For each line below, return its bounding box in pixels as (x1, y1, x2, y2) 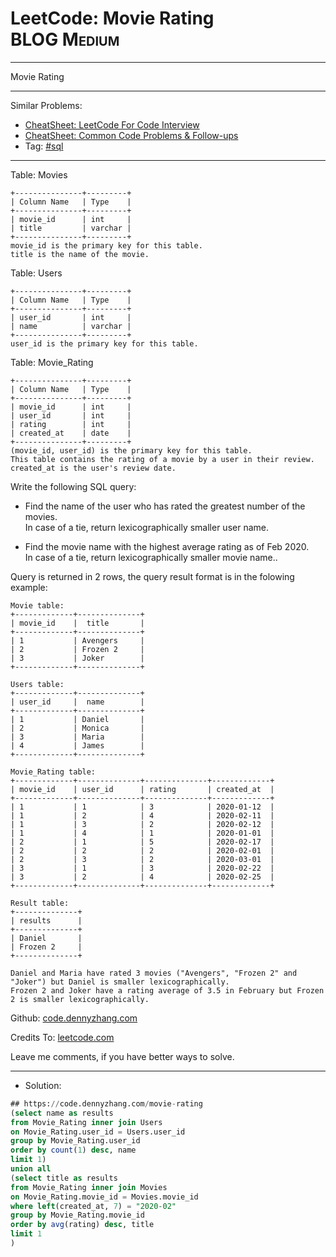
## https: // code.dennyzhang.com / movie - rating (10, 1098, 203, 1109)
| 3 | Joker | (10, 653, 145, 663)
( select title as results (10, 1173, 118, 1183)
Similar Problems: (10, 99, 83, 111)
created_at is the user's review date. (10, 463, 177, 473)
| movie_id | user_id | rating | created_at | (10, 784, 275, 794)
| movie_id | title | (10, 618, 145, 628)
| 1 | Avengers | (10, 635, 145, 646)
